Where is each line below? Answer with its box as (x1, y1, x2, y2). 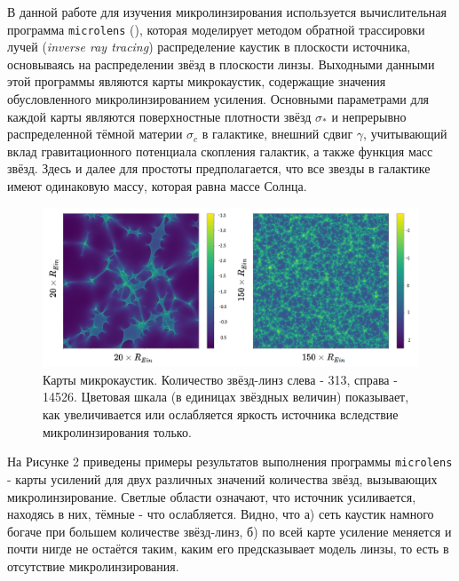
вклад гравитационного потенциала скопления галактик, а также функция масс (7, 141, 433, 160)
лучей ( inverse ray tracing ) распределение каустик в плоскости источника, (7, 37, 411, 56)
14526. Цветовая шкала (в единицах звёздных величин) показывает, (43, 387, 409, 406)
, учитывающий (363, 124, 447, 143)
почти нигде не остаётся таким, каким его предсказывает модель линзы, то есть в (7, 539, 449, 558)
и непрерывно (331, 107, 407, 125)
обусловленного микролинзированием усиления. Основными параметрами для (7, 90, 430, 108)
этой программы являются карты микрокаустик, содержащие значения (7, 72, 386, 91)
